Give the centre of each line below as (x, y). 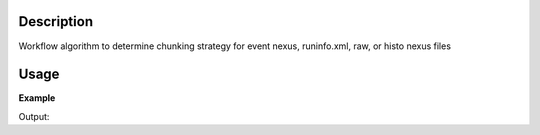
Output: (34, 116)
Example (37, 98)
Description (56, 21)
